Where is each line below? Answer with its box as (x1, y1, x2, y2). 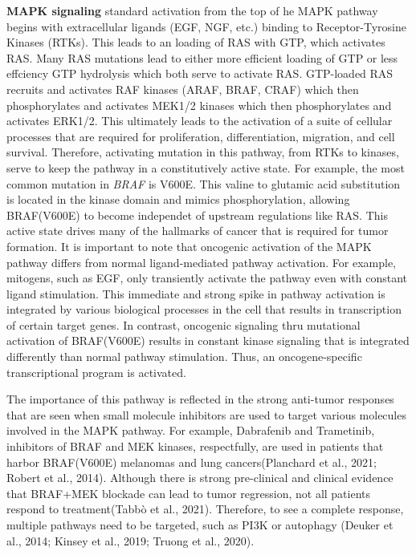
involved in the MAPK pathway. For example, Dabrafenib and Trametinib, (6, 422, 375, 439)
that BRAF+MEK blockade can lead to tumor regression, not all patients (6, 484, 371, 501)
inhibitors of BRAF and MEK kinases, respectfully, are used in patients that (6, 438, 384, 455)
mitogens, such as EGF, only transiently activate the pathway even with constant (6, 269, 408, 286)
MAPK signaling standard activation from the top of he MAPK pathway (6, 2, 378, 18)
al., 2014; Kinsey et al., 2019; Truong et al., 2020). (6, 532, 255, 549)
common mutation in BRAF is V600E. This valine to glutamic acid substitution (6, 175, 401, 192)
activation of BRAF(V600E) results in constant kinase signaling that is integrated (6, 332, 410, 349)
